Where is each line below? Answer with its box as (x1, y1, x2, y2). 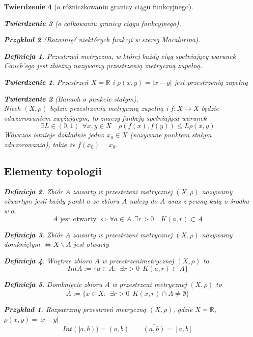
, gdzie (173, 304, 193, 314)
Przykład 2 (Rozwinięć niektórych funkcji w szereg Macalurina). (4, 34, 200, 45)
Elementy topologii (4, 163, 102, 178)
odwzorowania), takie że (4, 139, 76, 149)
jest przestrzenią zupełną (174, 77, 248, 87)
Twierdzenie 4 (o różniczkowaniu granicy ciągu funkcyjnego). (4, 1, 194, 11)
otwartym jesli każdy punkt (4, 196, 84, 206)
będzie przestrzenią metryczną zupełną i (50, 103, 169, 113)
